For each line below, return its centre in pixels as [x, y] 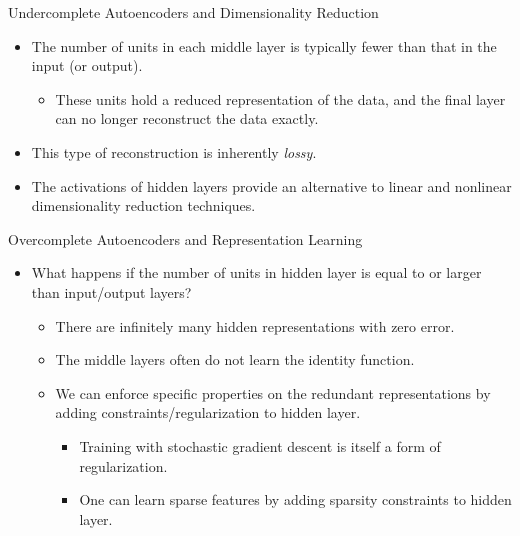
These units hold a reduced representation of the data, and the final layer [280, 98]
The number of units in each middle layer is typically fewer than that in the [264, 45]
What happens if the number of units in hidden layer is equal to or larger [256, 272]
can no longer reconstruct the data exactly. [187, 118]
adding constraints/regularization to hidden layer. [208, 412]
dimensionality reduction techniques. [143, 205]
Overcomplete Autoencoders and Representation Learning [185, 238]
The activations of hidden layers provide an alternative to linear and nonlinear [271, 185]
